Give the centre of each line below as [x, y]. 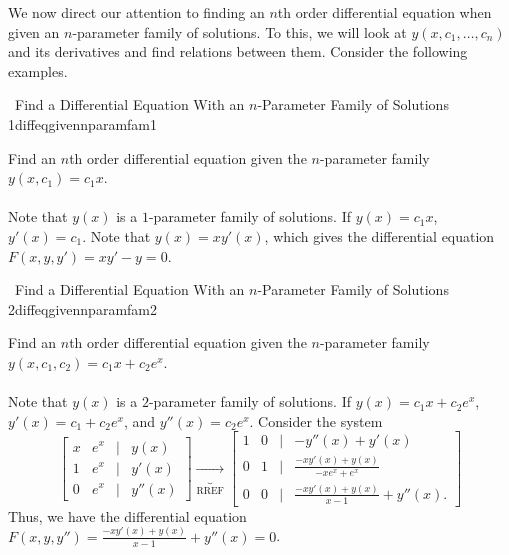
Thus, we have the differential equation [127, 515]
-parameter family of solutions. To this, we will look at [239, 31]
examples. [38, 70]
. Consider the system [316, 420]
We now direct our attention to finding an [136, 12]
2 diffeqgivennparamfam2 [83, 308]
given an [34, 31]
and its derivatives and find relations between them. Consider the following [238, 51]
